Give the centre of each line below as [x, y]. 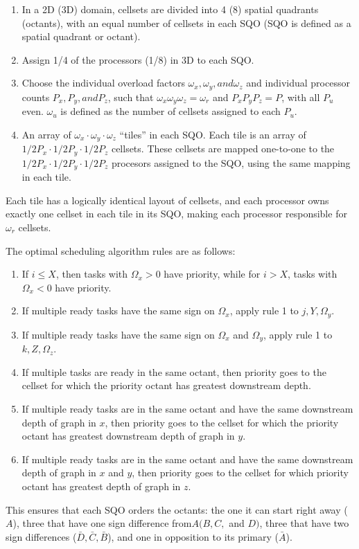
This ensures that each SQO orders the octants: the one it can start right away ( [177, 509]
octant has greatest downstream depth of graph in [128, 436]
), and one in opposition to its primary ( [193, 536]
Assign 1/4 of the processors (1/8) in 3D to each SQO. [138, 59]
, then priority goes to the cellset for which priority [240, 472]
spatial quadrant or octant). [81, 36]
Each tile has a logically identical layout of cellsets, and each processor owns [167, 200]
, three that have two [304, 523]
